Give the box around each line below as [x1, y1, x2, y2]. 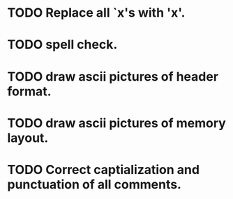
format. [7, 83, 52, 99]
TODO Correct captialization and [7, 161, 200, 177]
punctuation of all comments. [7, 176, 181, 192]
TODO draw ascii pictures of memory [7, 115, 227, 131]
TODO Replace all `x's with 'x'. [7, 5, 186, 21]
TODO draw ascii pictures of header [7, 68, 218, 84]
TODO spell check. [7, 37, 118, 53]
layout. [7, 130, 49, 145]
